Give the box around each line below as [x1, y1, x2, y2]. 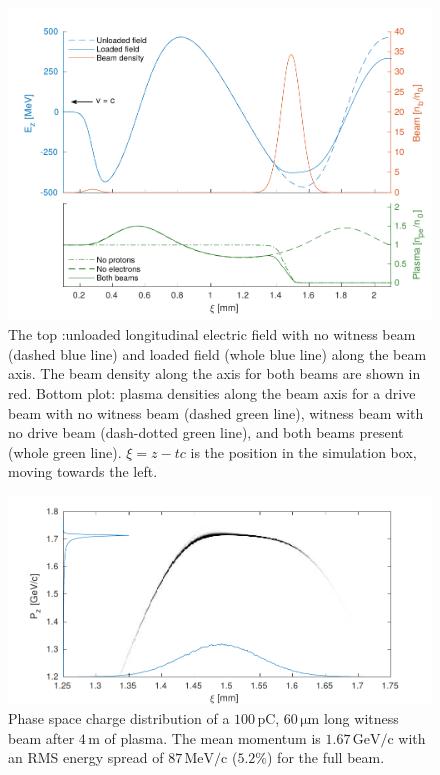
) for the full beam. [266, 747, 385, 768]
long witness [323, 708, 399, 729]
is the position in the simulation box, [190, 441, 417, 462]
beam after [8, 727, 75, 748]
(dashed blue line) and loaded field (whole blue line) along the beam [8, 343, 427, 364]
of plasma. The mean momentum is [104, 727, 321, 748]
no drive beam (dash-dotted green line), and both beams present [8, 422, 404, 443]
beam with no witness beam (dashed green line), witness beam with [8, 402, 424, 423]
